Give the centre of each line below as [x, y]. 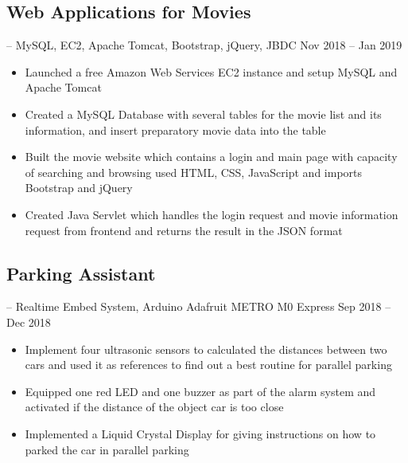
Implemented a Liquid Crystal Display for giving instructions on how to [200, 433]
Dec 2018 [29, 322]
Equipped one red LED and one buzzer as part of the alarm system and [200, 391]
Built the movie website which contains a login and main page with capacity [211, 157]
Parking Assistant [81, 273]
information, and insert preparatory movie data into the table [175, 129]
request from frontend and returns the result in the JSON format [184, 230]
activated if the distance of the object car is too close [154, 407]
